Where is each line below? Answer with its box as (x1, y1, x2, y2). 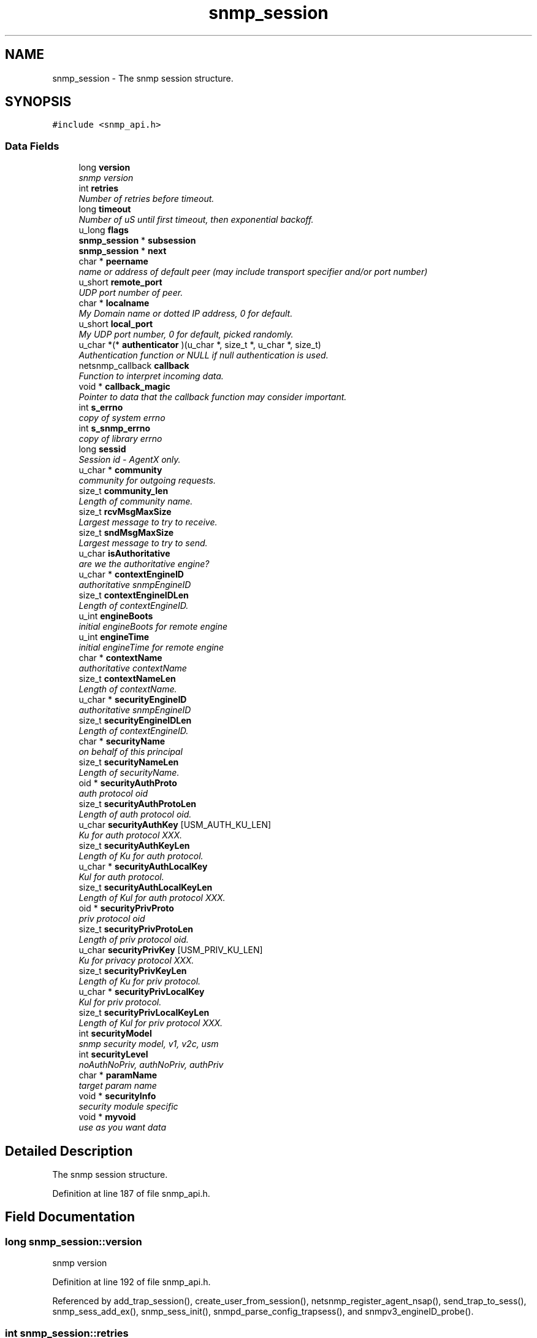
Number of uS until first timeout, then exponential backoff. (78, 214, 314, 225)
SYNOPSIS (5, 94, 72, 110)
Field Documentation (5, 1209, 135, 1225)
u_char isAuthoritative (78, 548, 170, 559)
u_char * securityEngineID (78, 694, 187, 705)
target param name (78, 1080, 157, 1091)
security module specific (78, 1101, 178, 1112)
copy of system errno (78, 412, 166, 423)
